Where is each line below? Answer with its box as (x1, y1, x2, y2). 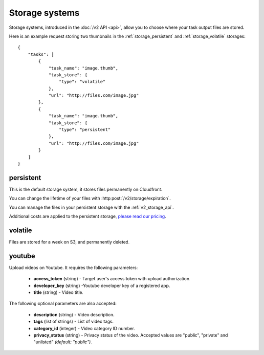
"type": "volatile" (59, 79, 106, 85)
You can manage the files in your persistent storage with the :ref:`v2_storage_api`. (9, 204, 174, 210)
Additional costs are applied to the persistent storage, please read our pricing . (9, 213, 166, 220)
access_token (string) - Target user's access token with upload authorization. (33, 276, 191, 282)
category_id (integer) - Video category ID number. (33, 325, 135, 331)
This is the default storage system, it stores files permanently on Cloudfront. (9, 186, 163, 192)
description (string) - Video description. (33, 311, 115, 317)
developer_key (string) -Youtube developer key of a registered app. (33, 283, 171, 288)
